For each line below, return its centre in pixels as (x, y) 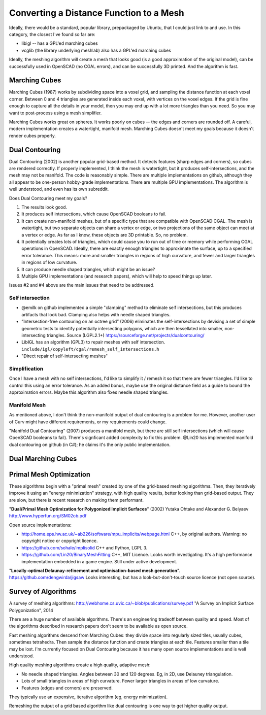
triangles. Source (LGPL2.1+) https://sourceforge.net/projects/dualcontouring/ (125, 335)
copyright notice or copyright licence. (60, 541)
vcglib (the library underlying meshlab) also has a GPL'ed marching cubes (96, 50)
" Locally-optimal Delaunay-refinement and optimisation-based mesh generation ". (95, 571)
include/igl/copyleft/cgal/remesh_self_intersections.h (90, 349)
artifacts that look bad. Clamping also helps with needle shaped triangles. (96, 314)
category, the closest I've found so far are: (52, 34)
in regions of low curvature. (49, 262)
